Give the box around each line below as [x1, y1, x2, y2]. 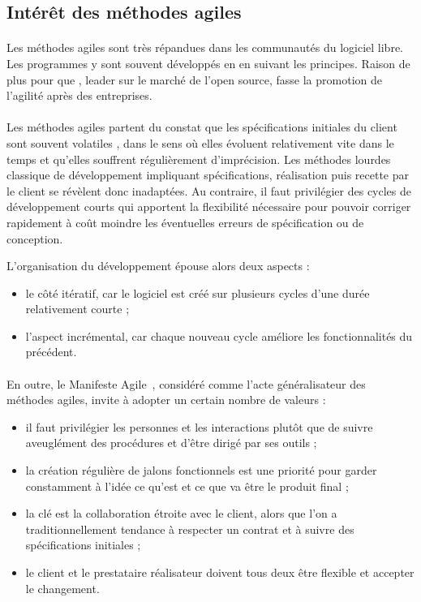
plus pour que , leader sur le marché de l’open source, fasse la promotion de [6, 71, 382, 88]
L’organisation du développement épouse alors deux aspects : [6, 257, 310, 274]
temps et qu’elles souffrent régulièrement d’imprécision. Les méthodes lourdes [6, 150, 391, 167]
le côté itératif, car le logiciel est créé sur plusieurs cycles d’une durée [25, 284, 370, 301]
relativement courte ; [25, 300, 130, 317]
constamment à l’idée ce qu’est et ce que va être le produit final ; [25, 477, 349, 494]
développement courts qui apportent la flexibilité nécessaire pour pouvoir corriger [6, 198, 411, 215]
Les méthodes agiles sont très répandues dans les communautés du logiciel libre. [6, 39, 404, 56]
